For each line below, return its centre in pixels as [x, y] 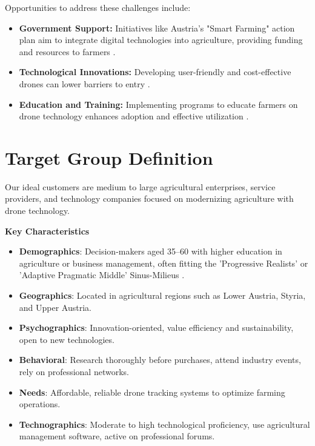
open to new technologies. [67, 339]
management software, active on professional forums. [117, 436]
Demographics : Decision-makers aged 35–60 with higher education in [151, 251]
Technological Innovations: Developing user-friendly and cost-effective [155, 72]
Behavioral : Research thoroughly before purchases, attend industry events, [160, 360]
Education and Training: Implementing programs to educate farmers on [158, 104]
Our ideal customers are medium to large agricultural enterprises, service [140, 186]
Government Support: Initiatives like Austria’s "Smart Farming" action [157, 28]
